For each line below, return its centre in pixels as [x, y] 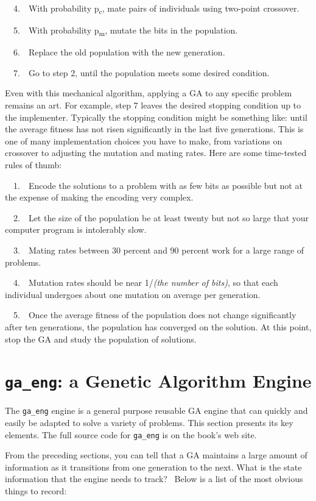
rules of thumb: [33, 165]
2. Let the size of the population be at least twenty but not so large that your [161, 217]
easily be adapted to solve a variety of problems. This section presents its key [149, 423]
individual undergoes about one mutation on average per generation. [133, 294]
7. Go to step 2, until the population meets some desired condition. [141, 72]
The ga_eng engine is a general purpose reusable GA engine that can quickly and [156, 410]
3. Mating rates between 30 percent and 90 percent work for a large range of [159, 250]
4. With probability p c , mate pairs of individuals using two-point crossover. [156, 9]
